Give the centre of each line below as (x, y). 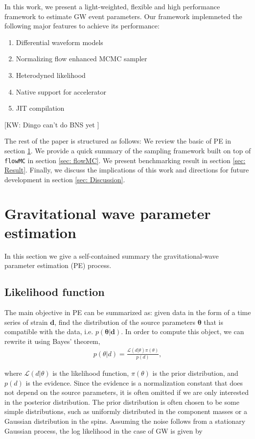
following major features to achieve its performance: (82, 26)
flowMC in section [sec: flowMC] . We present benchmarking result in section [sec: (125, 160)
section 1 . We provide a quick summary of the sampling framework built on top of (128, 150)
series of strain (26, 322)
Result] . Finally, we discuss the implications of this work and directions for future (127, 170)
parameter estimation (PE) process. (58, 265)
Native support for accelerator (61, 91)
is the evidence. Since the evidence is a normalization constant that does (134, 382)
